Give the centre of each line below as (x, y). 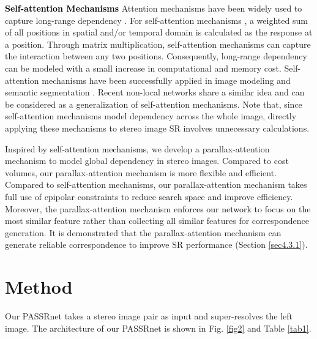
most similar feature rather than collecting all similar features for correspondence (157, 221)
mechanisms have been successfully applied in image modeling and (166, 80)
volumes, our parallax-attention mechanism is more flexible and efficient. (141, 172)
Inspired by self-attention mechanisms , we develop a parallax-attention (137, 148)
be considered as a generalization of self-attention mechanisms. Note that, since (154, 104)
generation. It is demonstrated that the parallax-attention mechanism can (143, 232)
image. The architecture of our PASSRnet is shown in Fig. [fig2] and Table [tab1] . (158, 328)
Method (39, 287)
